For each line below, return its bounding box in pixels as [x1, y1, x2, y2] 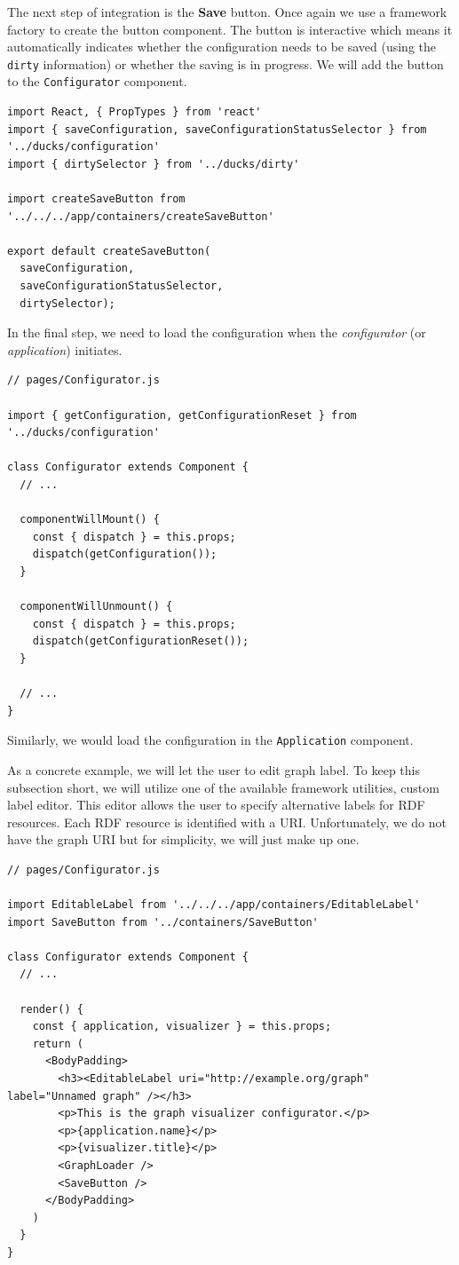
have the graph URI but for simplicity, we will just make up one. [7, 830, 360, 849]
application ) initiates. [7, 340, 123, 359]
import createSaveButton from [7, 193, 186, 206]
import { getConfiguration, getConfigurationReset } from [7, 408, 357, 422]
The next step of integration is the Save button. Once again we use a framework [7, 3, 447, 20]
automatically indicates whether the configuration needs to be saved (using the [7, 37, 436, 56]
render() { [20, 1002, 83, 1016]
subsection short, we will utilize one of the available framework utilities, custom [7, 778, 439, 796]
